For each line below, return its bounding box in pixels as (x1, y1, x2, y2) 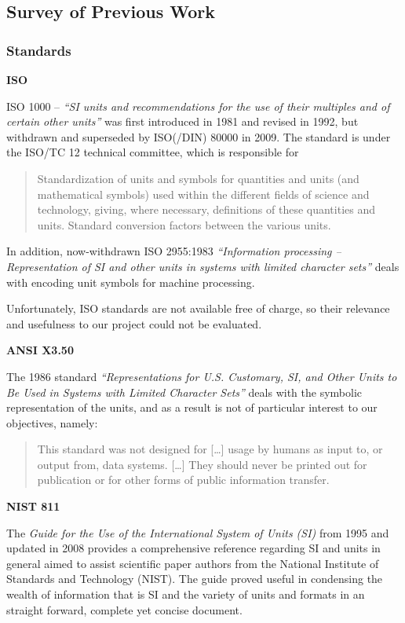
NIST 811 (6, 498, 60, 515)
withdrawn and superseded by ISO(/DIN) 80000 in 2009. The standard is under (6, 128, 391, 145)
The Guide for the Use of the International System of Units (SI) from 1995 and (6, 524, 389, 541)
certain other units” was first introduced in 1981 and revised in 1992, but (6, 113, 359, 130)
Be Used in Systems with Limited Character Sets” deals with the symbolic (6, 383, 363, 400)
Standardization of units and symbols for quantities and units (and (37, 170, 359, 186)
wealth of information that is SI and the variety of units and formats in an (6, 586, 365, 603)
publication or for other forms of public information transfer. (37, 471, 330, 488)
